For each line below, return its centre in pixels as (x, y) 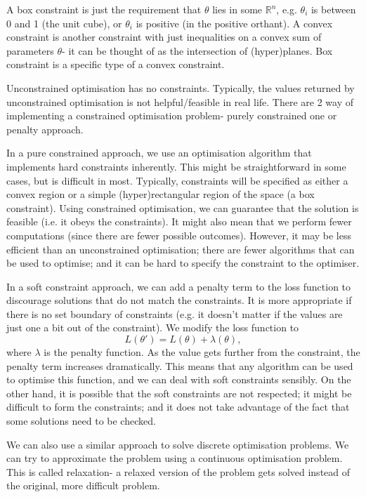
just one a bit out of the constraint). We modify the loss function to (153, 327)
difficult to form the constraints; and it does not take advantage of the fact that (178, 407)
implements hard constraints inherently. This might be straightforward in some (176, 166)
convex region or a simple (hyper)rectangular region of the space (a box (161, 194)
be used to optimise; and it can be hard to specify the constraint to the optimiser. (183, 263)
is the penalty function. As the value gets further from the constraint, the (202, 352)
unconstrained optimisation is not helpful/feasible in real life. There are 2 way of (180, 101)
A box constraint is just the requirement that (104, 9)
